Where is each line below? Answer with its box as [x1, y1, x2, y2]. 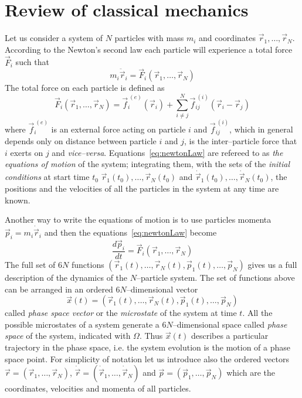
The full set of [5, 258, 56, 271]
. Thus [139, 329, 163, 342]
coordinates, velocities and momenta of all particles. [5, 382, 191, 394]
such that [15, 56, 49, 68]
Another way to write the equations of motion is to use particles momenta [5, 213, 272, 226]
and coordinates [199, 32, 256, 44]
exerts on [10, 146, 43, 158]
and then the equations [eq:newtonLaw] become [44, 226, 217, 239]
